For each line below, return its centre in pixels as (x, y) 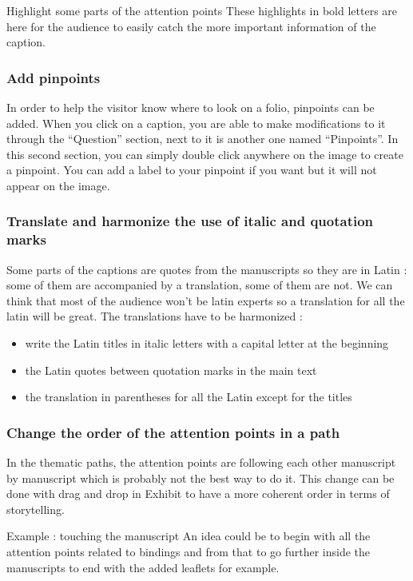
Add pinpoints (54, 77)
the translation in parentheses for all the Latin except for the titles (189, 397)
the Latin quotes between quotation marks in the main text (171, 370)
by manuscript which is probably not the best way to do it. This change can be (201, 478)
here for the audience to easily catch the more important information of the (191, 26)
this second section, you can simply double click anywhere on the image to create (205, 154)
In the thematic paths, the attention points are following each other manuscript (201, 462)
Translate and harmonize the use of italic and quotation (190, 221)
